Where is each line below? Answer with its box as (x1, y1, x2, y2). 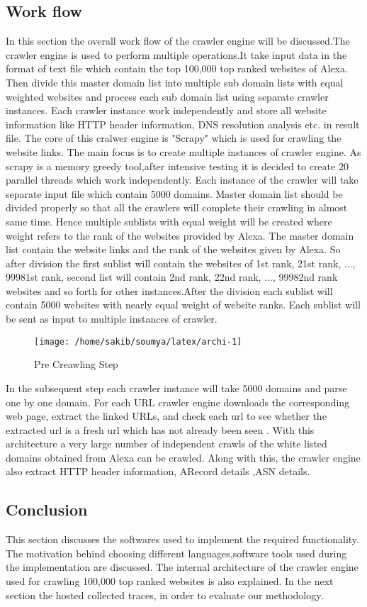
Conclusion (6, 499, 88, 520)
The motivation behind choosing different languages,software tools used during (6, 545, 347, 560)
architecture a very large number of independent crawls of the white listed (6, 436, 327, 451)
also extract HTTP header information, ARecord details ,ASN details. (6, 464, 310, 479)
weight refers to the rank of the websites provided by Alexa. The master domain (6, 228, 354, 243)
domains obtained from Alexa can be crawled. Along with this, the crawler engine (6, 450, 361, 464)
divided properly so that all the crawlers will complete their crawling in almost (6, 200, 348, 215)
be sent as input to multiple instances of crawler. (6, 311, 218, 326)
